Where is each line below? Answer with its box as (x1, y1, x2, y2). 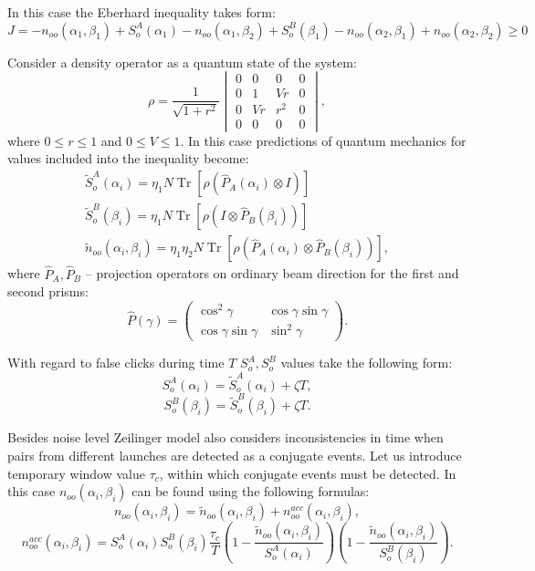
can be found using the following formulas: (131, 482, 370, 501)
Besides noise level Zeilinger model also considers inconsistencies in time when (7, 428, 444, 447)
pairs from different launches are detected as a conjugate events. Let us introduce (7, 446, 462, 465)
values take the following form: (280, 353, 453, 372)
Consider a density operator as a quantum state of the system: (7, 52, 357, 71)
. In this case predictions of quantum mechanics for (180, 130, 467, 150)
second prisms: (7, 282, 89, 301)
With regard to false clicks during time (7, 353, 225, 372)
